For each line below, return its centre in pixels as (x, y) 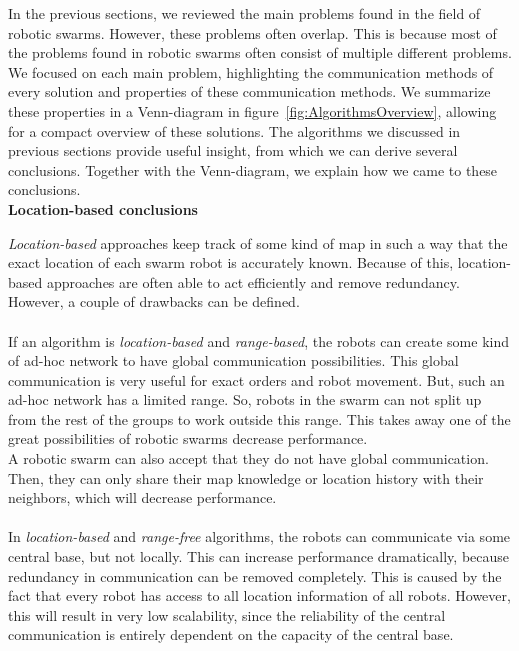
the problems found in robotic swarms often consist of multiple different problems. (260, 52)
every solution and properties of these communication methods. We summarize (249, 91)
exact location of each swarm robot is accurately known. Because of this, (231, 262)
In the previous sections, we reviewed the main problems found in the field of (244, 13)
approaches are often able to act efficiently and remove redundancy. (253, 281)
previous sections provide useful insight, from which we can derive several (233, 150)
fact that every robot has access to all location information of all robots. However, (259, 595)
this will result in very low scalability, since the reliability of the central (227, 614)
